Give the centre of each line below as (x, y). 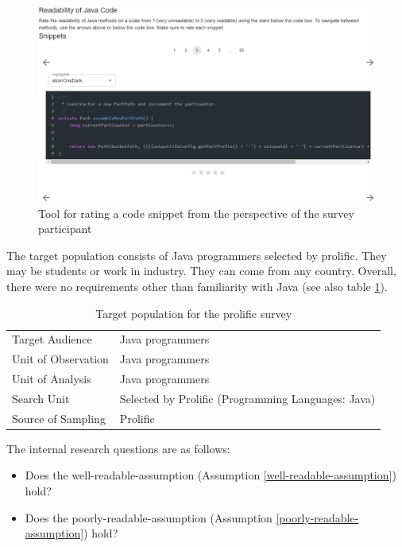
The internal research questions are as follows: (118, 448)
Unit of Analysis (52, 379)
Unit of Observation (60, 359)
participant (65, 229)
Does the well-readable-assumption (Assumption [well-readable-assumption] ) (211, 475)
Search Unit (41, 398)
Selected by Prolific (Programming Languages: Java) (247, 398)
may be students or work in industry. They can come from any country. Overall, (201, 271)
